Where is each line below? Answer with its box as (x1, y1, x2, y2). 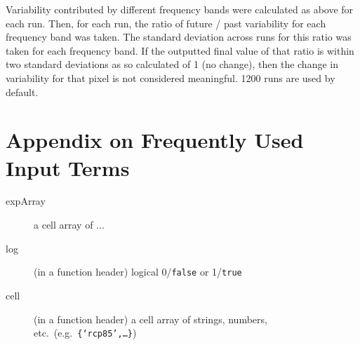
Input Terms (6, 153, 130, 182)
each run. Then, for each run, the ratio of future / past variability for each (6, 15, 326, 30)
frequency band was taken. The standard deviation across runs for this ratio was (6, 29, 352, 44)
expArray (6, 194, 46, 208)
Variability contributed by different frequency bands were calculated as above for (6, 2, 354, 16)
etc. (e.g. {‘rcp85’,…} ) (34, 325, 137, 340)
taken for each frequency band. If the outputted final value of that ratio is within (6, 43, 354, 57)
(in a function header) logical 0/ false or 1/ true (34, 264, 242, 279)
